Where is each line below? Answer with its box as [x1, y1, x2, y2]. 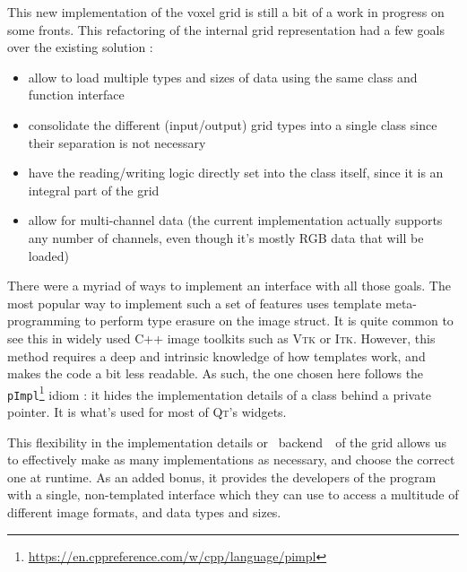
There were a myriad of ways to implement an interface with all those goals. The [7, 276, 451, 295]
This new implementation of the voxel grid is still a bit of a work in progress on [7, 3, 445, 21]
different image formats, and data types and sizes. [7, 502, 281, 521]
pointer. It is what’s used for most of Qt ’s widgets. [7, 403, 287, 420]
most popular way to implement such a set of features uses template [7, 293, 382, 312]
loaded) [28, 246, 69, 264]
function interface [28, 85, 125, 104]
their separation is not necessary [28, 133, 206, 152]
